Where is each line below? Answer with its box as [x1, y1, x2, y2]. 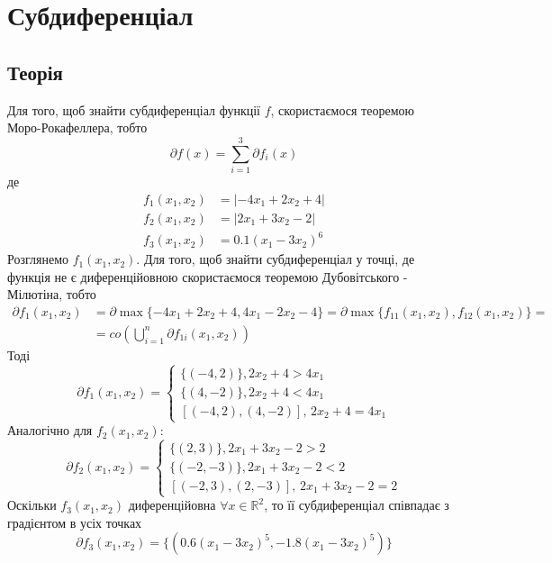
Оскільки [7, 495, 57, 514]
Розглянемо [7, 250, 68, 268]
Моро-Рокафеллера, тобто [7, 118, 148, 137]
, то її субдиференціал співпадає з [264, 495, 449, 514]
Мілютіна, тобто [7, 285, 96, 304]
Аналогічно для [7, 421, 93, 440]
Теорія [7, 58, 63, 86]
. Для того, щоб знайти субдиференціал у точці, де [136, 250, 415, 268]
